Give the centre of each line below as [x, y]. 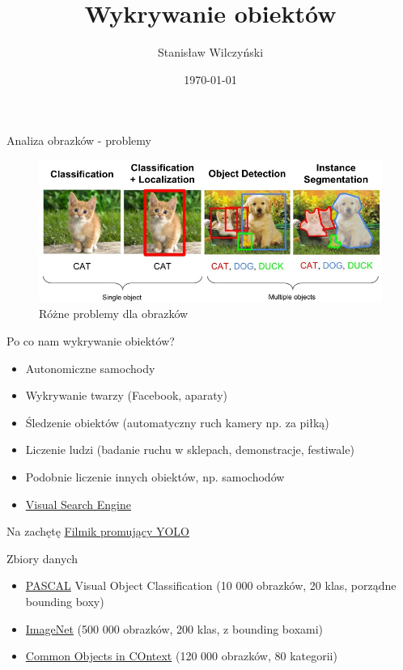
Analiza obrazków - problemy [79, 140]
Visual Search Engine [78, 504]
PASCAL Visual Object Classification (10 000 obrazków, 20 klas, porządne [211, 585]
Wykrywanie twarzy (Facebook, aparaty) [127, 395]
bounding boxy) [65, 601]
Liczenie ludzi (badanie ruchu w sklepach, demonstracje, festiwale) [190, 449]
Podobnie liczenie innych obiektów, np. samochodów [155, 477]
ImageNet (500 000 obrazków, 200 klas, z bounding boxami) [174, 628]
